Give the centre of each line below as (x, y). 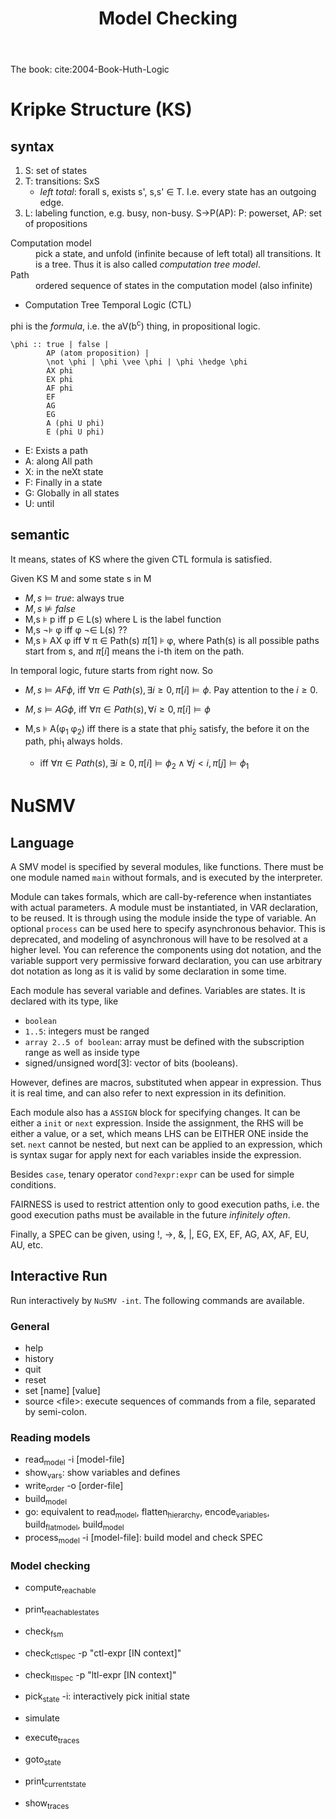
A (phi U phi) (75, 423)
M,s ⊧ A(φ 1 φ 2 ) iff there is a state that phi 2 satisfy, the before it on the (167, 729)
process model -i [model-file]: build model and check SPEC (143, 1539)
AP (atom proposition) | (98, 353)
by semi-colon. (56, 1412)
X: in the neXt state (64, 471)
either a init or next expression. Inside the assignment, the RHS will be (157, 1123)
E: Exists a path (56, 450)
